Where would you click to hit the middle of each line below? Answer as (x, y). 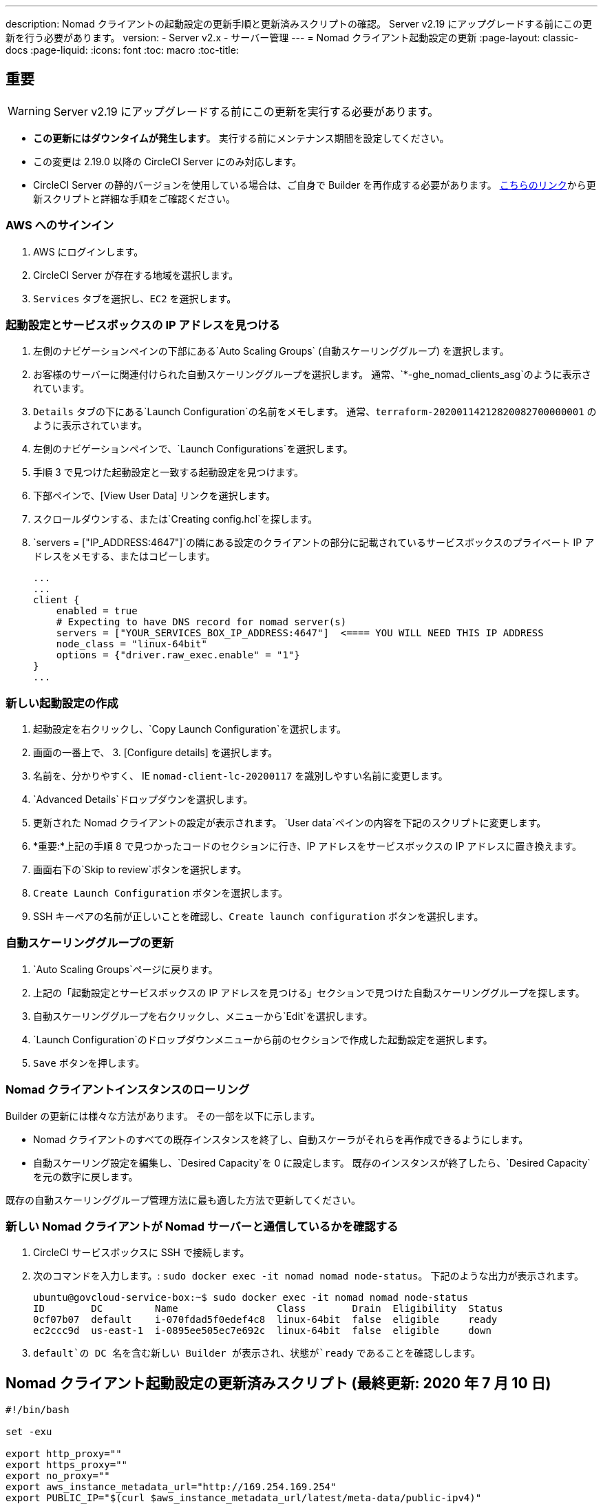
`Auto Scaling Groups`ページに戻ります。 (126, 969)
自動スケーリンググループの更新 (90, 943)
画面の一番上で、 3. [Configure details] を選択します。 (156, 753)
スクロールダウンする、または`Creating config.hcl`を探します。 (176, 519)
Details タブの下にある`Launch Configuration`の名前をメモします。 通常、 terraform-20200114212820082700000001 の (315, 412)
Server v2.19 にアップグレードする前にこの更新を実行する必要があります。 (246, 111)
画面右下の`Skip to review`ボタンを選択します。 (140, 870)
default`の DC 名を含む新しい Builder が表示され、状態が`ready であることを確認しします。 (257, 1353)
